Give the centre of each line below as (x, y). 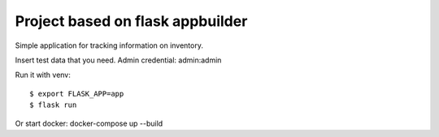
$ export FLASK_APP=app (77, 94)
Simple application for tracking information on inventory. (109, 45)
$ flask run (53, 105)
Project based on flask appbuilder (131, 21)
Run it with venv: (43, 75)
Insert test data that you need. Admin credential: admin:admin (118, 60)
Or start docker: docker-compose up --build (89, 123)
